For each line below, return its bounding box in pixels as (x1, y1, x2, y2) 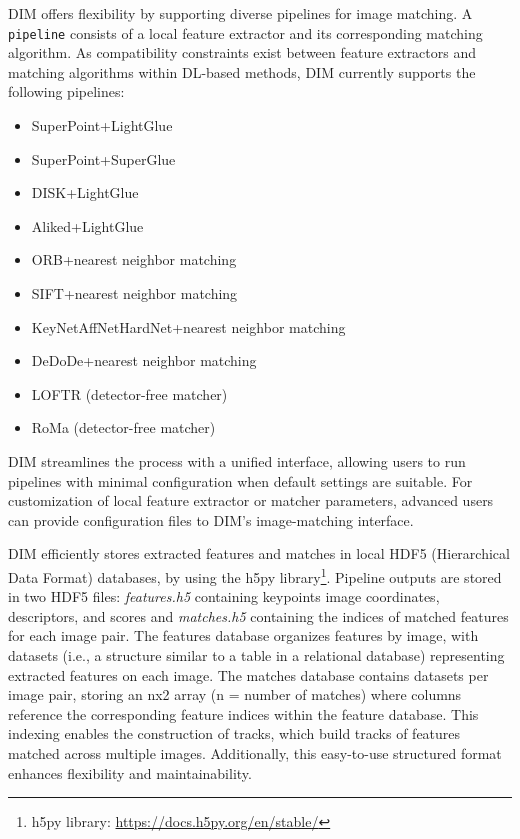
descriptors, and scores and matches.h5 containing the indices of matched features (8, 605, 509, 626)
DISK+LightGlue (31, 182, 139, 203)
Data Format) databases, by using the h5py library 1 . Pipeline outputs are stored (8, 563, 502, 587)
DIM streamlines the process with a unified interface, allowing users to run (8, 450, 466, 471)
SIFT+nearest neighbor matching (31, 283, 238, 303)
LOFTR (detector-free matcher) (31, 383, 228, 404)
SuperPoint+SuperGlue (31, 148, 176, 169)
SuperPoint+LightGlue (31, 115, 173, 136)
